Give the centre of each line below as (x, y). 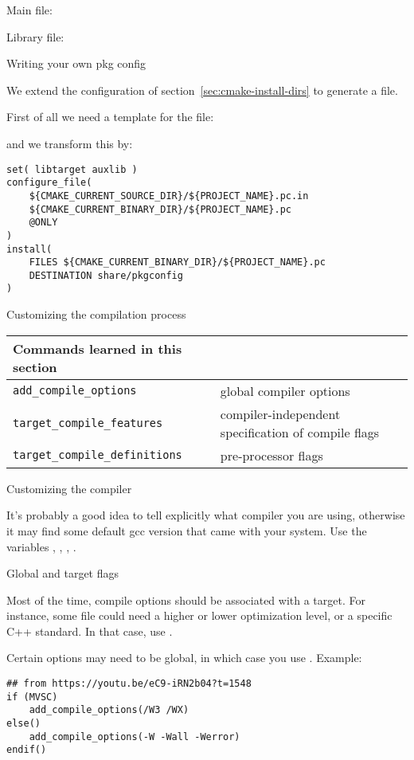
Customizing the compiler (69, 488)
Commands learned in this (98, 348)
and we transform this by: (70, 143)
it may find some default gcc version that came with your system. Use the (187, 530)
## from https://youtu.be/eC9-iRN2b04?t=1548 (129, 684)
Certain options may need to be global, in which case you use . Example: (184, 658)
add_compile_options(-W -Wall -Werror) (135, 736)
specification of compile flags (300, 432)
